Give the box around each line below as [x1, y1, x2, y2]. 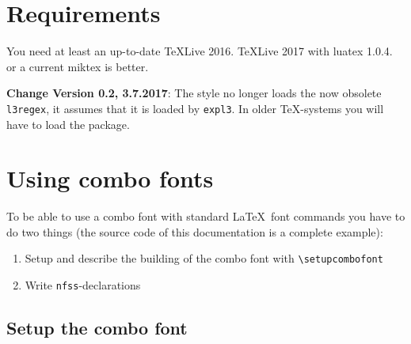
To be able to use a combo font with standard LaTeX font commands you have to [6, 208, 405, 225]
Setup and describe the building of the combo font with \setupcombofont [25, 250, 383, 267]
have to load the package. [6, 115, 130, 132]
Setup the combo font [6, 316, 188, 340]
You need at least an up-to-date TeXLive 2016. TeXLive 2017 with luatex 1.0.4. [6, 43, 393, 59]
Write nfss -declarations [25, 277, 141, 293]
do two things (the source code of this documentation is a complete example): [6, 223, 383, 240]
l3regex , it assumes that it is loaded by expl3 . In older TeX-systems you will [6, 100, 384, 116]
